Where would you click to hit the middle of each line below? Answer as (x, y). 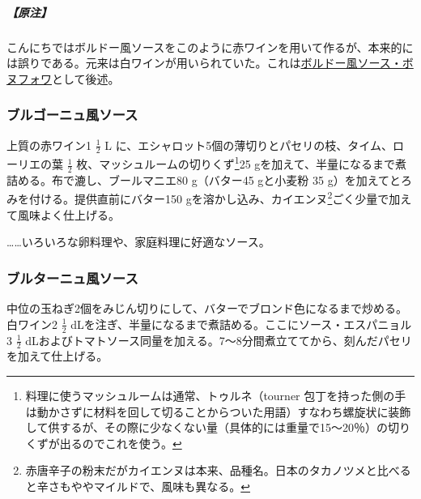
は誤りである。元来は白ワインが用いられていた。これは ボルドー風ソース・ (204, 63)
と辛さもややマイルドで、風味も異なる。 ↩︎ (138, 486)
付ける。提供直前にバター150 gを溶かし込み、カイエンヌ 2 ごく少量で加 (215, 198)
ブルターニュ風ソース (72, 277)
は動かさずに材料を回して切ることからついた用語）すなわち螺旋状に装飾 (218, 411)
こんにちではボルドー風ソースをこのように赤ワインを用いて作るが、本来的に (210, 47)
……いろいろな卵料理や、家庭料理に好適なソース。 (138, 242)
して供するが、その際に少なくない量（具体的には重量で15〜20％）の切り (218, 427)
